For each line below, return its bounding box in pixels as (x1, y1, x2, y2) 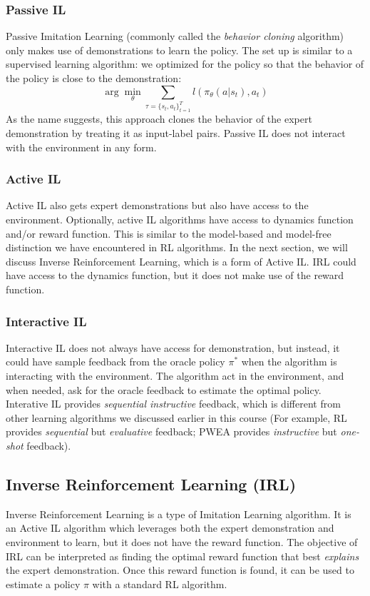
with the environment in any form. (6, 139, 157, 154)
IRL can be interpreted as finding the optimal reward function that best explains (6, 548, 359, 563)
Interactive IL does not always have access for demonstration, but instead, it (6, 340, 340, 355)
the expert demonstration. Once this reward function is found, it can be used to (6, 562, 354, 577)
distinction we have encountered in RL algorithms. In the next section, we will (6, 240, 348, 255)
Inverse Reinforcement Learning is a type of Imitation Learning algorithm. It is (6, 506, 351, 521)
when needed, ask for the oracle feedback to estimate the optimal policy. (6, 382, 322, 397)
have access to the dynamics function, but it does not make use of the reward (6, 268, 344, 283)
